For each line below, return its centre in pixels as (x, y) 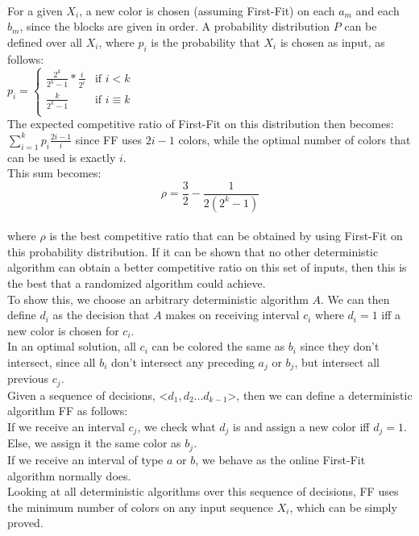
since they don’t (340, 346)
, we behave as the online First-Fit (280, 459)
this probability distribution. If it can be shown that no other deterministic (193, 251)
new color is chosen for (63, 330)
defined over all (45, 42)
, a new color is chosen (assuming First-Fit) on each (207, 10)
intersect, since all (52, 361)
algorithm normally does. (69, 475)
